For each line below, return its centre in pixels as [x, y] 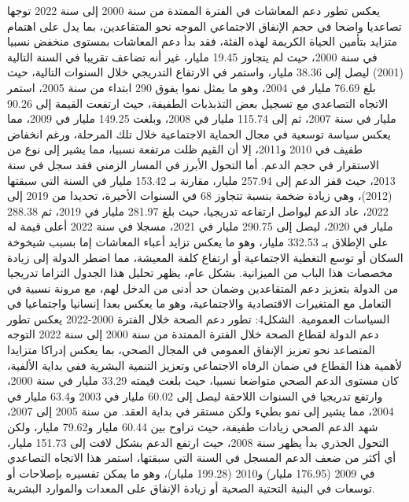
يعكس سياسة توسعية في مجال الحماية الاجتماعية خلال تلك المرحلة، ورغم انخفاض [199, 133]
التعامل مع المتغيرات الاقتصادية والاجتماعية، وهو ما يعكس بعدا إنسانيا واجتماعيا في [199, 303]
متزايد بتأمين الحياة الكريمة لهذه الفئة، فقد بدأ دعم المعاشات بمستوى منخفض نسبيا [202, 41]
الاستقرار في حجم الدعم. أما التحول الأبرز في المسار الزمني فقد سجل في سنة [193, 164]
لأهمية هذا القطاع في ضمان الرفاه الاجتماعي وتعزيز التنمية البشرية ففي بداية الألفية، [204, 365]
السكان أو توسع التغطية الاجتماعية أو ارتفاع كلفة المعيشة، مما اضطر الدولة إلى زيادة [205, 257]
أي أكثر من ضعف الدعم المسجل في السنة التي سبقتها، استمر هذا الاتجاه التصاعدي [202, 458]
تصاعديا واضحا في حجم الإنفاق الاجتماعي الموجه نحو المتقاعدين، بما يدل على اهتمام [204, 26]
